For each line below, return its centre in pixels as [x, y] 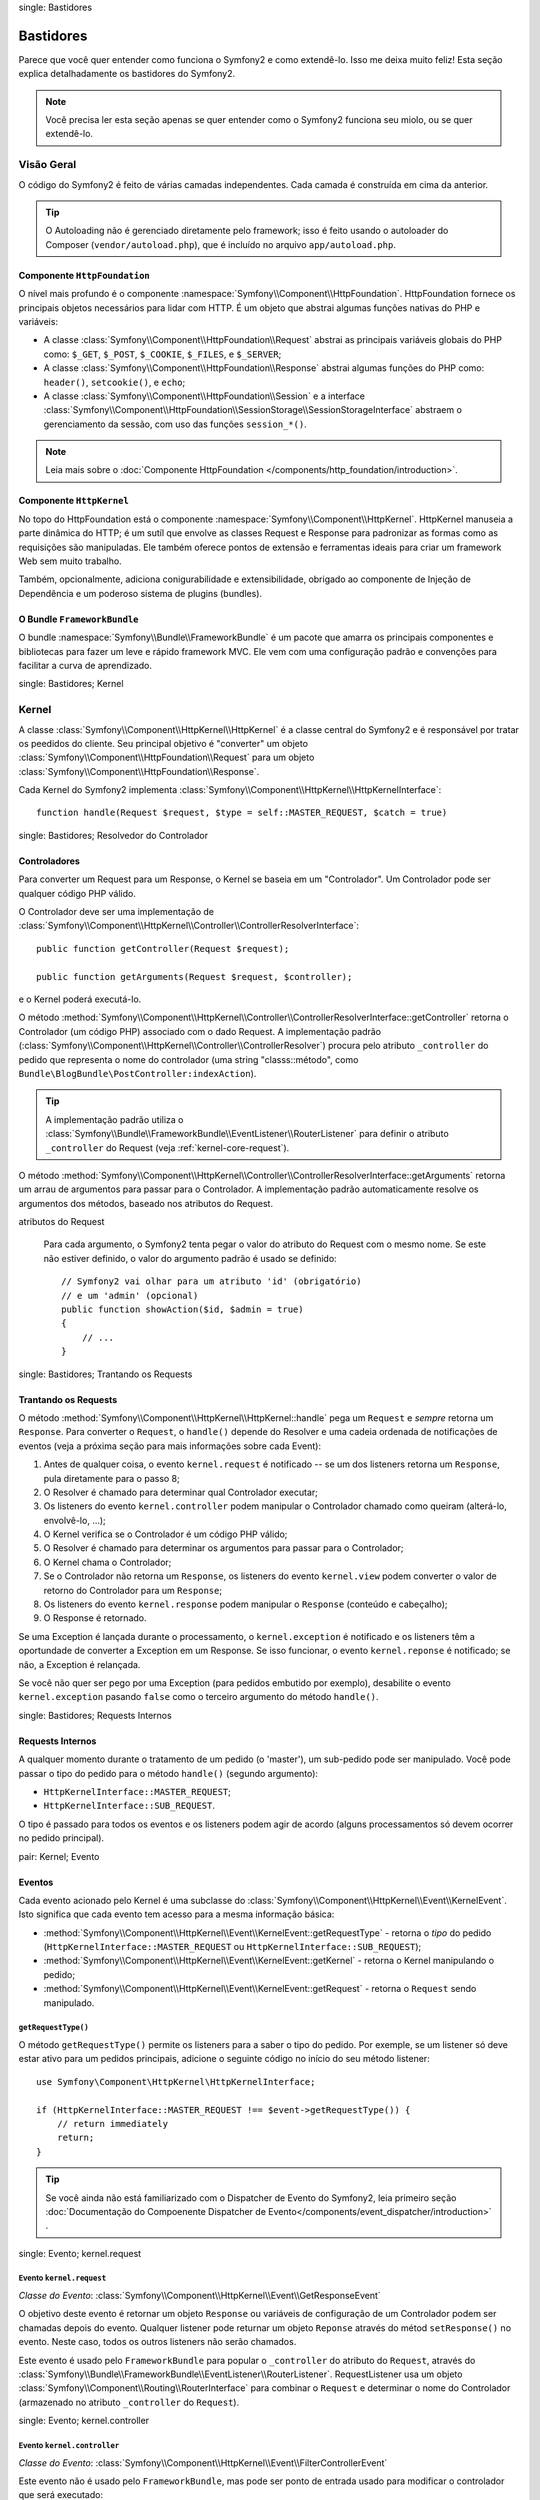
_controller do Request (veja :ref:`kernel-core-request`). [167, 1147]
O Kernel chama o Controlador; [107, 1562]
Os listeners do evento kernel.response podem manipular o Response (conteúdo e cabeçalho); [245, 1604]
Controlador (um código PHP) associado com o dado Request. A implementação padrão [200, 1031]
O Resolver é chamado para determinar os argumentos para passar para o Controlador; [223, 1548]
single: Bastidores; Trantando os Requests [105, 1374]
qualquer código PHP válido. [77, 893]
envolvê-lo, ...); [75, 1520]
